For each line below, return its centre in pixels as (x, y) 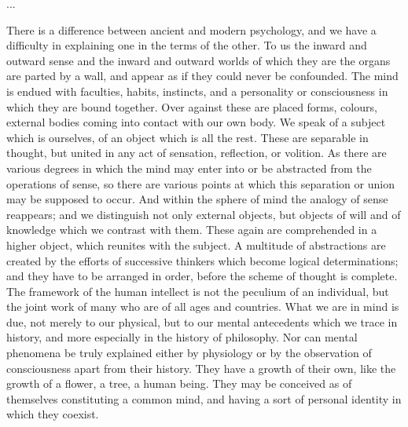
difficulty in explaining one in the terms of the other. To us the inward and (187, 45)
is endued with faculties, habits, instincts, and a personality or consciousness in (197, 91)
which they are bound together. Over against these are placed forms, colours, (192, 106)
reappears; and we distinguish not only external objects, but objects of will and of (204, 214)
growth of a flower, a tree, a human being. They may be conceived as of (179, 383)
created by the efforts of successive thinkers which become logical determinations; (202, 260)
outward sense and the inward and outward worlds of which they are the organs (198, 60)
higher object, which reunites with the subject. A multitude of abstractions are (196, 245)
